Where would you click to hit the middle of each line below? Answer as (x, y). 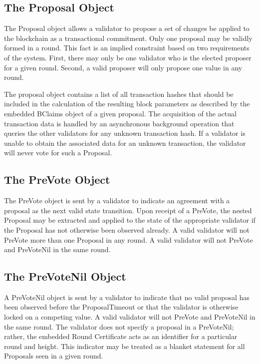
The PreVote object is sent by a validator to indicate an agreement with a (117, 200)
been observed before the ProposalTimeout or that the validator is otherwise (121, 307)
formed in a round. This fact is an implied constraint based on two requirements (127, 48)
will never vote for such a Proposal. (58, 153)
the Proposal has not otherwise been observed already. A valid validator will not (127, 229)
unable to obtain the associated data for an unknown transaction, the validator (125, 143)
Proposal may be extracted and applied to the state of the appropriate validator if (130, 220)
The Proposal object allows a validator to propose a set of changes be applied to (127, 28)
